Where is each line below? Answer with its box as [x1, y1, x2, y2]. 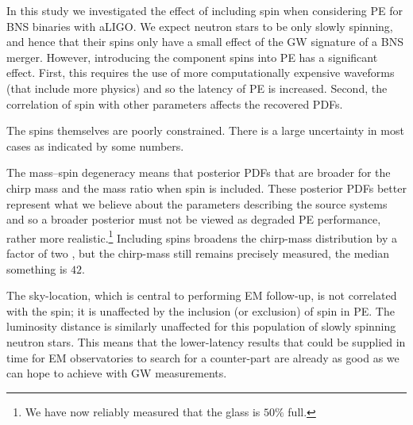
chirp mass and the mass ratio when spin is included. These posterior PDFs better [6, 179, 407, 196]
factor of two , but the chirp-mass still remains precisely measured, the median [6, 244, 390, 261]
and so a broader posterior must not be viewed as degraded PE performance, [6, 211, 381, 228]
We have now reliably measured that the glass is [25, 403, 261, 419]
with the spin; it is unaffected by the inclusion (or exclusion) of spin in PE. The [6, 302, 395, 319]
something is [6, 260, 68, 277]
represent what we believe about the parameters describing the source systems [6, 195, 388, 212]
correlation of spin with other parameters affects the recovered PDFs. [6, 95, 343, 112]
